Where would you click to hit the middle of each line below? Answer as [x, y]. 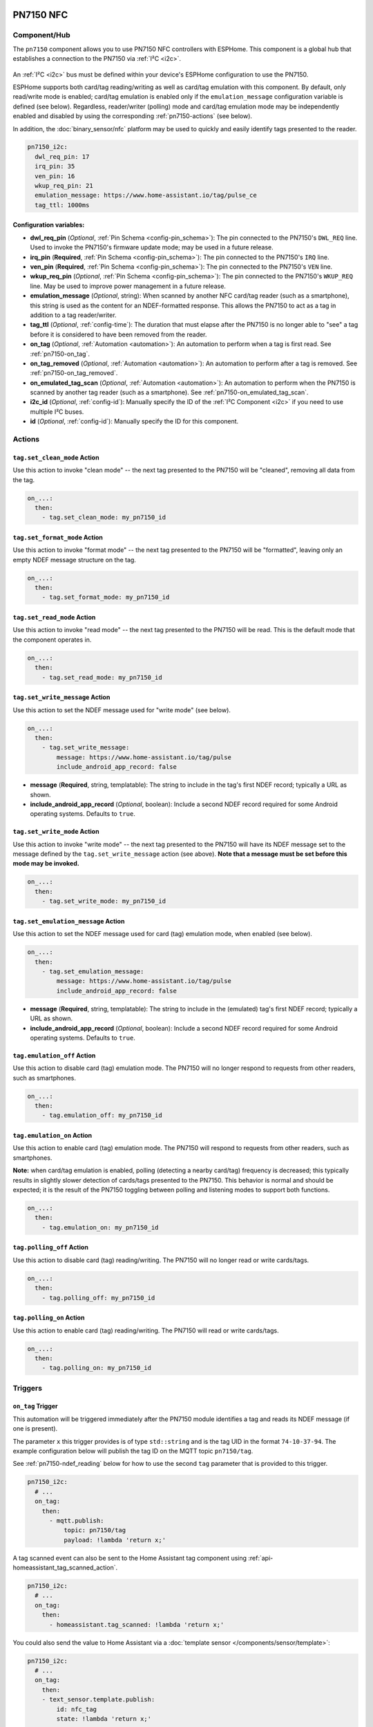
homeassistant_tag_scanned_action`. [65, 1567]
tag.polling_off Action [51, 1248]
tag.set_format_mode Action [58, 537]
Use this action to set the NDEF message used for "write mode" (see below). [122, 710]
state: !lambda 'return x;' [104, 1719]
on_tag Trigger [35, 1406]
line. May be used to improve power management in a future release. [128, 286]
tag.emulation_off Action [54, 1055]
